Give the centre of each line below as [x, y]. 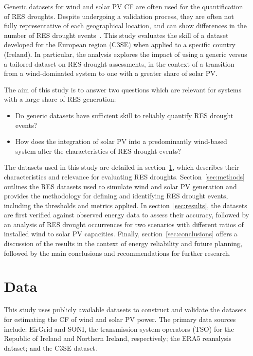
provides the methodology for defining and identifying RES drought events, [116, 196]
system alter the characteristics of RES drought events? [98, 151]
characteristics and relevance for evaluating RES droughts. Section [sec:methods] [124, 176]
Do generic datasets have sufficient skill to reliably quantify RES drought [124, 115]
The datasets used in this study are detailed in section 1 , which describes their [122, 167]
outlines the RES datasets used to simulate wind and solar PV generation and [120, 186]
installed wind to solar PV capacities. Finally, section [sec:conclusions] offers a [121, 234]
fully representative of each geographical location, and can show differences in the [125, 26]
